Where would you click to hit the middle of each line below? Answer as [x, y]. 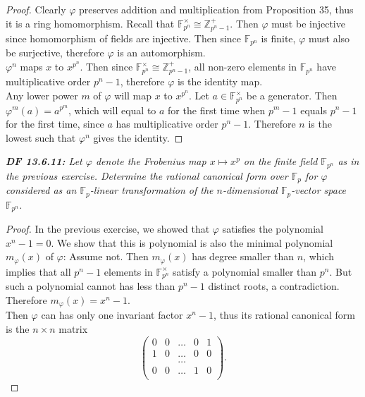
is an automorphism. [161, 53]
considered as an [41, 190]
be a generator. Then [292, 96]
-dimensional [250, 190]
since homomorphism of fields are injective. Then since [124, 38]
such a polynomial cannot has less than [91, 286]
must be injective [308, 23]
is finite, [278, 38]
